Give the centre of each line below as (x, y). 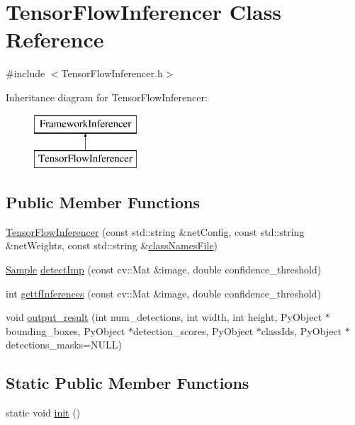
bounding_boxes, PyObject (66, 330)
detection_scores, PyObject (193, 330)
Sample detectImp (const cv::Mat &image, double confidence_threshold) (164, 270)
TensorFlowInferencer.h (112, 73)
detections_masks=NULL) (64, 345)
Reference (55, 39)
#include (26, 73)
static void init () (43, 413)
